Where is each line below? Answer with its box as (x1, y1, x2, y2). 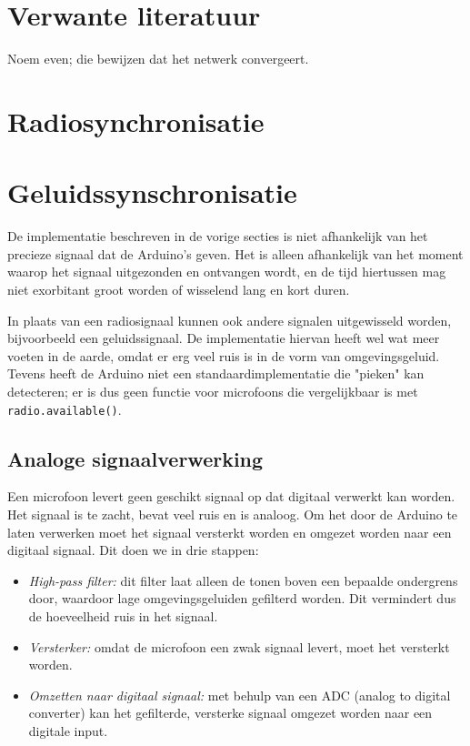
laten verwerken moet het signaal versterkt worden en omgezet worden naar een (7, 522, 452, 541)
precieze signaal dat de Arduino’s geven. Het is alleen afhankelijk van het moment (7, 244, 464, 263)
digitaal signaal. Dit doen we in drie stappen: (7, 540, 259, 559)
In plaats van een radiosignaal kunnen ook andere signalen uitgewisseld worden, (7, 310, 452, 329)
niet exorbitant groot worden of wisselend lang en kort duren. (7, 280, 350, 298)
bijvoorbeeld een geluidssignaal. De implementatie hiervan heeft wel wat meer (7, 328, 440, 348)
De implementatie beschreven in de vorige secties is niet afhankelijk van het (7, 227, 428, 246)
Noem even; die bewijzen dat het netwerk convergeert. (7, 49, 309, 68)
